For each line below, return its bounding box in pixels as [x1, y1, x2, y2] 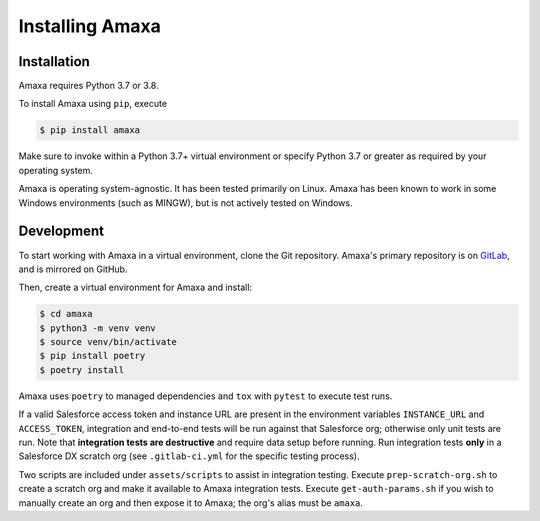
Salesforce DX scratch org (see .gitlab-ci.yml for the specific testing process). [18, 450, 360, 462]
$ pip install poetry [39, 350, 146, 362]
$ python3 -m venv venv [39, 322, 157, 334]
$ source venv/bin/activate [39, 336, 177, 348]
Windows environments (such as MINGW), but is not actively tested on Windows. [18, 196, 353, 209]
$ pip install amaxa [39, 125, 140, 136]
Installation [18, 53, 90, 70]
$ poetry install [39, 364, 125, 375]
